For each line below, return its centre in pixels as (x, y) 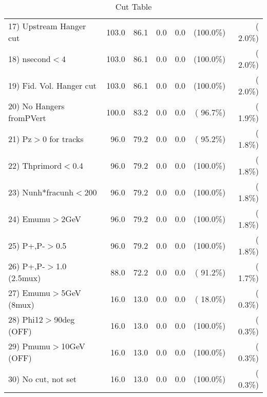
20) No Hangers (36, 106)
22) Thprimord (35, 165)
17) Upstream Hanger (47, 26)
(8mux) (21, 304)
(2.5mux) (25, 278)
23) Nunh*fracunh (41, 192)
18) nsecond (30, 58)
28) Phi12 (26, 319)
